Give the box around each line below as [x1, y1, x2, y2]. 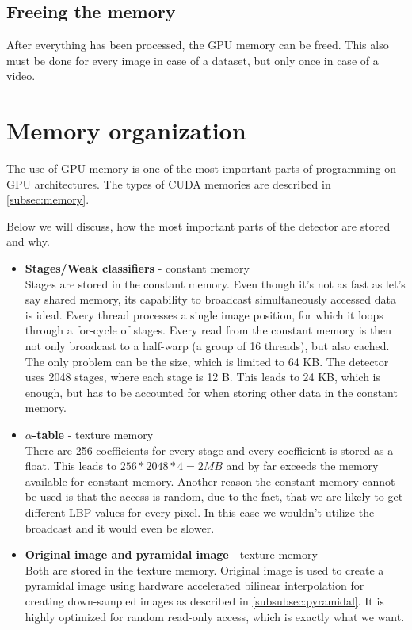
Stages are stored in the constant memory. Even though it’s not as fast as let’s [25, 275, 406, 292]
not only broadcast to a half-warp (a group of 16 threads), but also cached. [25, 338, 390, 354]
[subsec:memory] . [6, 191, 90, 208]
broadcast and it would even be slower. [25, 519, 215, 536]
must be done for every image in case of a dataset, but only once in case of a [6, 52, 379, 68]
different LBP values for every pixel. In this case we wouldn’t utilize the [25, 503, 375, 520]
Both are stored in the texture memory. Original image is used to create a [25, 561, 384, 578]
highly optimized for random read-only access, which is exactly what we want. [25, 608, 405, 624]
